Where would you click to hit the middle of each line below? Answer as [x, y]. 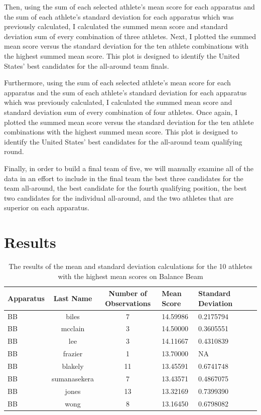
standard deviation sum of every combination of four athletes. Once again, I [121, 112]
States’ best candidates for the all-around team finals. [87, 65]
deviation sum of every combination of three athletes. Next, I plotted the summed [130, 36]
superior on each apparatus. [47, 208]
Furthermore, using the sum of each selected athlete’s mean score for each [117, 83]
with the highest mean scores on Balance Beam [130, 276]
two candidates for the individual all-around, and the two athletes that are [119, 197]
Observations [128, 303]
